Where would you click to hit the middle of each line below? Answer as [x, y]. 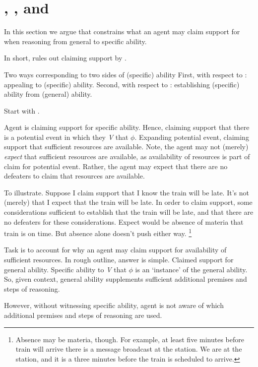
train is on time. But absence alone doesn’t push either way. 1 [98, 232]
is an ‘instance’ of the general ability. [191, 269]
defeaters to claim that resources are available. [74, 176]
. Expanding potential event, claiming [192, 137]
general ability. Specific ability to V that [65, 269]
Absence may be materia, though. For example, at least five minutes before [130, 339]
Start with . [22, 110]
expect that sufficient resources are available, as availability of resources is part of [127, 156]
